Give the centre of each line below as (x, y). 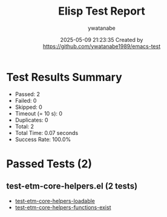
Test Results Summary (64, 77)
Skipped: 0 (28, 107)
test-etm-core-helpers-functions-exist (63, 207)
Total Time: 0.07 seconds (47, 133)
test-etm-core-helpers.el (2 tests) (72, 186)
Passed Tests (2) (49, 164)
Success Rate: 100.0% (43, 139)
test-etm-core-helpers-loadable (55, 201)
